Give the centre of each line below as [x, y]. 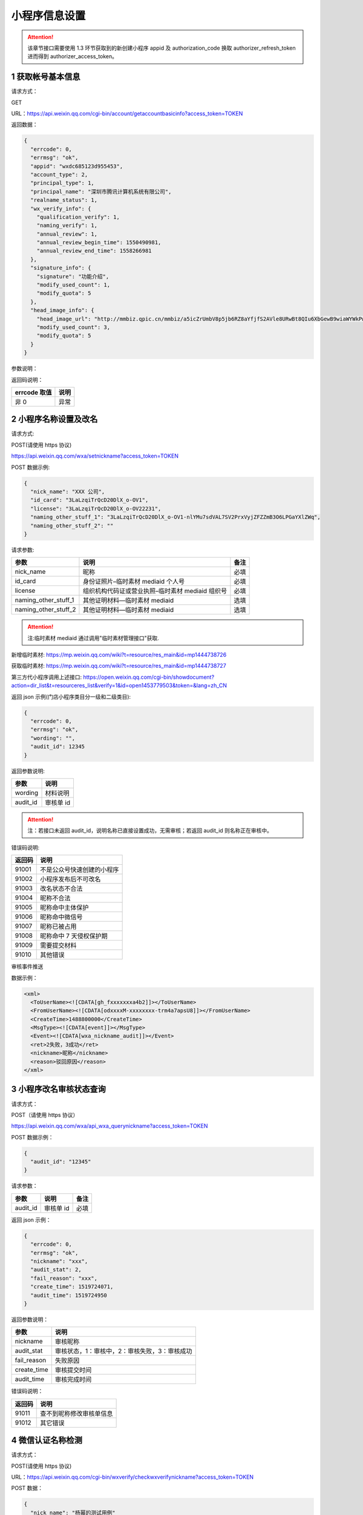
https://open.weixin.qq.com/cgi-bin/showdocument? [149, 677]
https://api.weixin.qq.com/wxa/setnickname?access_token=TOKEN [95, 456]
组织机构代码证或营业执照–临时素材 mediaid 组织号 [155, 591]
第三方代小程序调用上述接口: [47, 677]
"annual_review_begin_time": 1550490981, [99, 243]
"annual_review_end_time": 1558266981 [94, 251]
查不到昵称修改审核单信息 [77, 1413]
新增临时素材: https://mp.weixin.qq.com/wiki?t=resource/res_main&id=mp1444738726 [119, 655]
